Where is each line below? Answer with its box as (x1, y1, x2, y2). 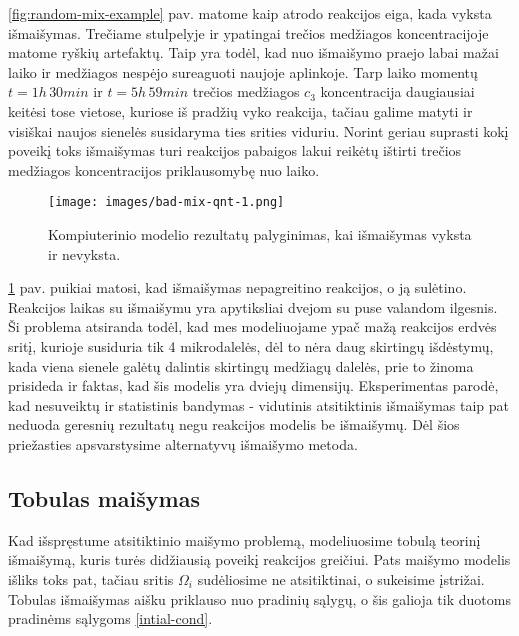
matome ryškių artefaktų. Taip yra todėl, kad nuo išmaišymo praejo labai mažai (8, 42, 499, 63)
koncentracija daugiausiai (320, 81, 475, 102)
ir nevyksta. (48, 243, 121, 264)
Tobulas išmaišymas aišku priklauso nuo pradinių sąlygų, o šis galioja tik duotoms (8, 588, 511, 609)
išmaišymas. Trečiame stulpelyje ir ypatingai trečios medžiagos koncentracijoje (8, 22, 489, 43)
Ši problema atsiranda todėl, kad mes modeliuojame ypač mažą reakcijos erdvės (8, 316, 497, 337)
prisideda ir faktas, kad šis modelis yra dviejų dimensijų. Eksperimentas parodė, (8, 375, 499, 396)
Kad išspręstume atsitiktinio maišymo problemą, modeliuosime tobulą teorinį (8, 529, 481, 550)
